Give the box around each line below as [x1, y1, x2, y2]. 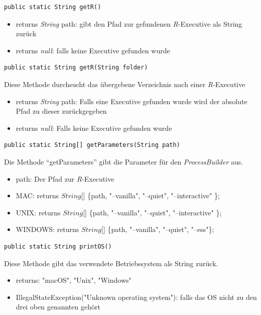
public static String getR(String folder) [4, 64, 148, 71]
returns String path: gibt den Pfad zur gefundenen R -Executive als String [16, 18, 242, 29]
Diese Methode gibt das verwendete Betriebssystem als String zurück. [4, 258, 218, 268]
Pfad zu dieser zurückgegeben [16, 106, 107, 116]
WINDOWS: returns [16, 224, 79, 234]
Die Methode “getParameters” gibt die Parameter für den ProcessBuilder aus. [4, 156, 243, 167]
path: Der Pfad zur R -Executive [16, 173, 114, 184]
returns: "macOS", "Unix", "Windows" [16, 275, 132, 285]
